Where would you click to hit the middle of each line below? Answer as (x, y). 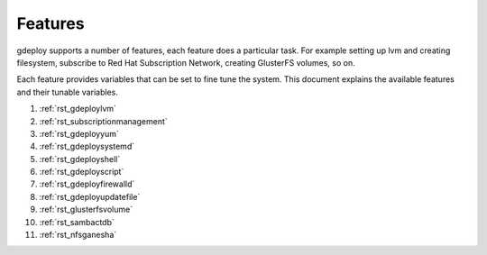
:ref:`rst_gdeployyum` (79, 133)
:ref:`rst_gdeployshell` (80, 159)
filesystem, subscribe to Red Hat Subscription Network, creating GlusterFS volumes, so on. (186, 62)
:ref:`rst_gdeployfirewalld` (87, 184)
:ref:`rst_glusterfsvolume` (86, 209)
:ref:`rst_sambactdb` (77, 222)
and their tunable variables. (68, 92)
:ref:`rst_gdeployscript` (82, 172)
